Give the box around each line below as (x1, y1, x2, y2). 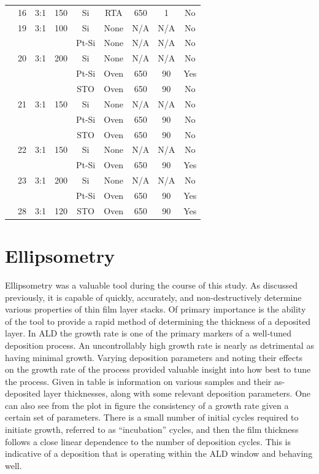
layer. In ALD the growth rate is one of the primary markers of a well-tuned (5, 327, 292, 340)
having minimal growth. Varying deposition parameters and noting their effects (5, 351, 303, 363)
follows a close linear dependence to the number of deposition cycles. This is (5, 435, 291, 448)
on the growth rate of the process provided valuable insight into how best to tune (5, 363, 311, 376)
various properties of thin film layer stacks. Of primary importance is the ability (5, 303, 306, 316)
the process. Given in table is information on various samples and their (5, 375, 272, 387)
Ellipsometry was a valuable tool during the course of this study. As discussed (5, 278, 298, 291)
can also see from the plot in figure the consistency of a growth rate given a (5, 398, 289, 411)
